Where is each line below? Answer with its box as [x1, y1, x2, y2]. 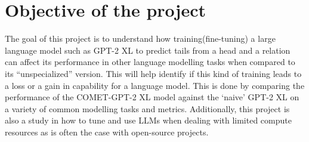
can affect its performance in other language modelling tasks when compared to [5, 55, 295, 68]
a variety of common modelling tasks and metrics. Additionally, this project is [5, 102, 290, 115]
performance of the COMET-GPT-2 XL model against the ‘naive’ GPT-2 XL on [5, 91, 299, 103]
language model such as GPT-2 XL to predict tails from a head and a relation [5, 44, 291, 56]
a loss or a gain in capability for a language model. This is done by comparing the [5, 79, 305, 91]
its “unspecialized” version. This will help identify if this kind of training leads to [5, 67, 302, 79]
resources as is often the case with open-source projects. [5, 125, 209, 138]
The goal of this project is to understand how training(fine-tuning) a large [5, 32, 276, 45]
